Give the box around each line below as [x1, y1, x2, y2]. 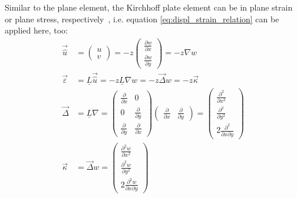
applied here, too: [5, 24, 68, 36]
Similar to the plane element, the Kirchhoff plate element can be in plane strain [5, 1, 293, 13]
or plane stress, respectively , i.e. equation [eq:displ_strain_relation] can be [5, 12, 279, 25]
